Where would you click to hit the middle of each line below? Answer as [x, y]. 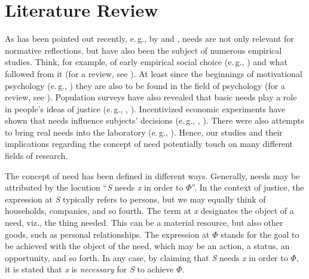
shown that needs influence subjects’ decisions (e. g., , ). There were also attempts [154, 120]
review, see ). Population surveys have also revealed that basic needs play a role [151, 97]
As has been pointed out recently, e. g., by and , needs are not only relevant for [149, 39]
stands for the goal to [260, 234]
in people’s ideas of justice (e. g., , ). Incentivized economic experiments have [145, 108]
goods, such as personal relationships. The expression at [107, 234]
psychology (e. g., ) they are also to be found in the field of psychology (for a [145, 85]
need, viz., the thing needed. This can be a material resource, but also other [144, 223]
